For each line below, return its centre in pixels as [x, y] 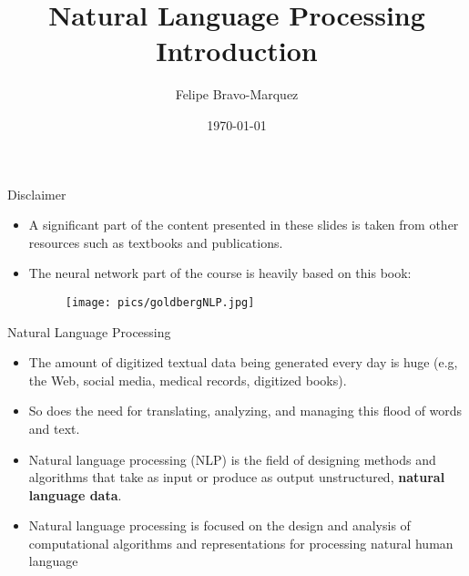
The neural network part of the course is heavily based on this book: [220, 273]
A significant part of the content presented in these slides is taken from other [244, 225]
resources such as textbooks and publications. [156, 242]
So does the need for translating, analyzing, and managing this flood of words [245, 411]
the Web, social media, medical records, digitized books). [188, 380]
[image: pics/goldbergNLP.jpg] [160, 302]
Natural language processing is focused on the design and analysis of [219, 525]
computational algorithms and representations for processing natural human [241, 543]
